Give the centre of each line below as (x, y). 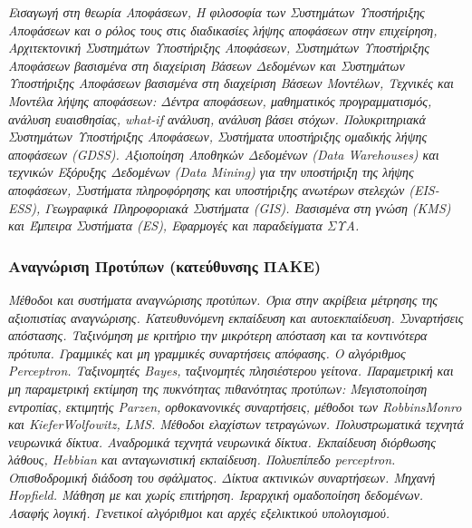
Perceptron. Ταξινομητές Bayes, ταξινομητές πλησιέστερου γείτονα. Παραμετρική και (231, 371)
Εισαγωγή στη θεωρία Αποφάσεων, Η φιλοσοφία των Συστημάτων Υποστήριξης (217, 12)
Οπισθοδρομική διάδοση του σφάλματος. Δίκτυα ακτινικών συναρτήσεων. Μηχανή (222, 477)
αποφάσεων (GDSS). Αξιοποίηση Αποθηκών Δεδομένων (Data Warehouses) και (224, 154)
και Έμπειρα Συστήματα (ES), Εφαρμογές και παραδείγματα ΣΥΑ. (184, 225)
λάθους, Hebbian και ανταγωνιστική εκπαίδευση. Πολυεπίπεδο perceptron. (202, 460)
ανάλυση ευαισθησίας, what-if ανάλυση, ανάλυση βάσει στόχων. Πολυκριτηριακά (217, 118)
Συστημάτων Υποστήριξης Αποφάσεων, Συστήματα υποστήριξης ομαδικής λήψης (218, 137)
